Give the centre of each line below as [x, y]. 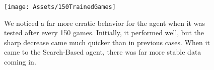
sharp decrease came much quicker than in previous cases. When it [107, 42]
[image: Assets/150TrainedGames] [60, 7]
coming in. [20, 62]
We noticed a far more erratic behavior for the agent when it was [104, 23]
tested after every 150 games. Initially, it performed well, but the [104, 33]
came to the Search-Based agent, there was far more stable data [103, 52]
